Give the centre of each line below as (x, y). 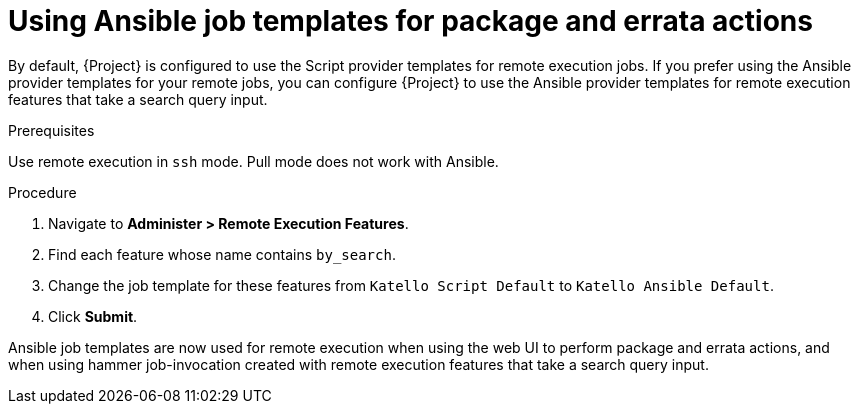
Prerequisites (51, 130)
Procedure (42, 192)
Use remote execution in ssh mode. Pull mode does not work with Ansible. (253, 161)
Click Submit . (93, 316)
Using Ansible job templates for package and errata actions (410, 21)
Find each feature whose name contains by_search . (222, 254)
